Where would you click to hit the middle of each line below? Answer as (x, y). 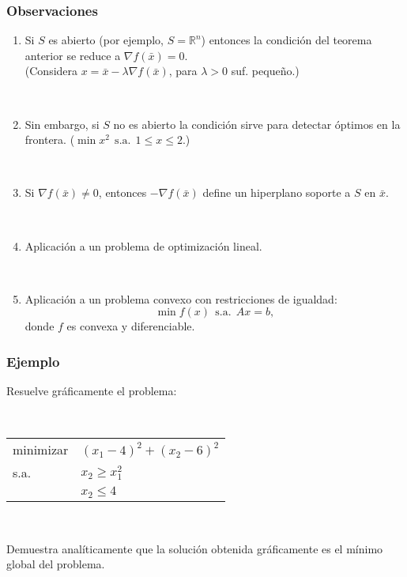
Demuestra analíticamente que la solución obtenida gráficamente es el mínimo (195, 548)
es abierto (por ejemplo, (106, 40)
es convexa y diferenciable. (131, 326)
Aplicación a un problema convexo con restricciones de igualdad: (181, 298)
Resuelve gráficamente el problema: (92, 391)
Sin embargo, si (62, 124)
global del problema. (56, 564)
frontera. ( (50, 140)
